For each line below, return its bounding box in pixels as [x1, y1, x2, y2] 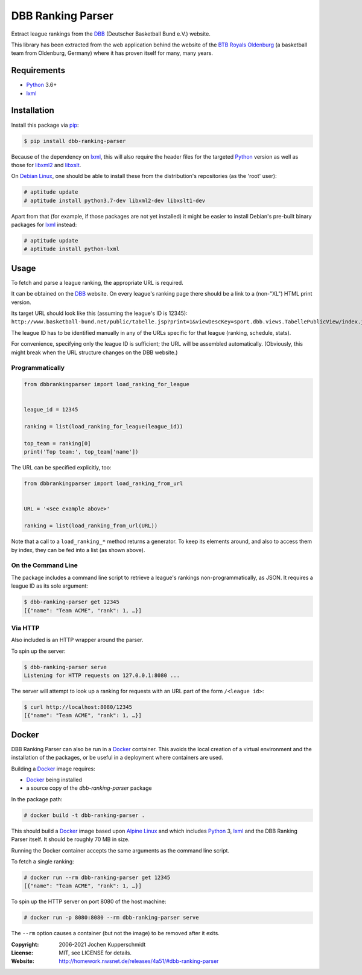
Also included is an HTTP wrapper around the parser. [11, 637, 144, 644]
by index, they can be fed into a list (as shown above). [11, 546, 145, 553]
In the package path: [11, 795, 63, 802]
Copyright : [11, 941, 39, 948]
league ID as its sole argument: [11, 582, 89, 589]
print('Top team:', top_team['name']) [24, 448, 139, 456]
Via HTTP [11, 623, 40, 632]
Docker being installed [26, 776, 83, 784]
